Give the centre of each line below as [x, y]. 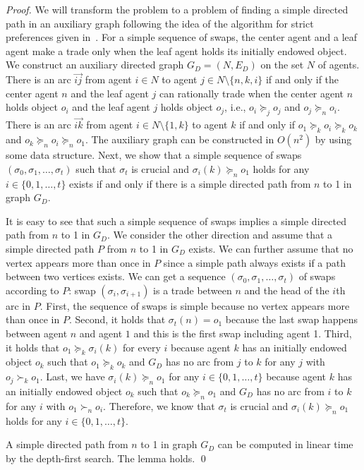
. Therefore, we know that [159, 405]
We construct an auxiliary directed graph [95, 65]
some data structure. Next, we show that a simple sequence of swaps [154, 155]
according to [32, 290]
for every [142, 347]
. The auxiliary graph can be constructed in [180, 139]
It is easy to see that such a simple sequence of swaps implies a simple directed [176, 221]
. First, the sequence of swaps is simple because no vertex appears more [195, 305]
